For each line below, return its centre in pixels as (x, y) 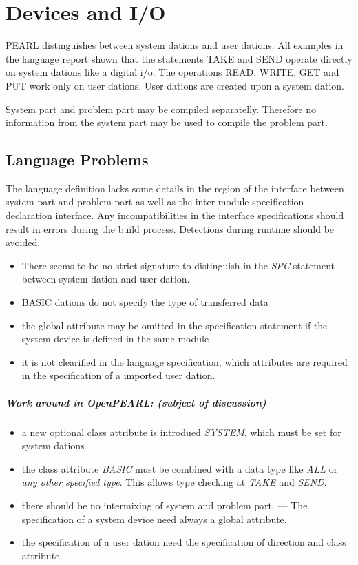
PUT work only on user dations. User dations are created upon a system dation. (175, 85)
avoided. (23, 242)
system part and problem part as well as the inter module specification (155, 202)
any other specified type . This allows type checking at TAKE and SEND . (174, 482)
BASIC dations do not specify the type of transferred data (145, 302)
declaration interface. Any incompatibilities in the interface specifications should (175, 215)
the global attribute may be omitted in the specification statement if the (175, 325)
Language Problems (77, 160)
